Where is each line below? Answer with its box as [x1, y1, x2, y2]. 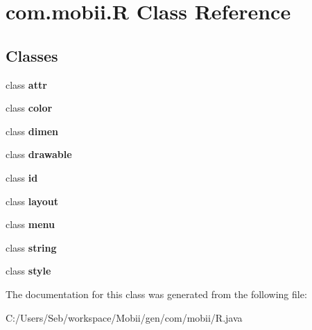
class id [6, 170, 38, 184]
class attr [6, 77, 47, 92]
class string [6, 240, 57, 254]
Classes [6, 44, 58, 66]
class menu [6, 217, 55, 232]
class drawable [6, 147, 72, 162]
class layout [6, 193, 58, 208]
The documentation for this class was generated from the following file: [6, 286, 307, 301]
